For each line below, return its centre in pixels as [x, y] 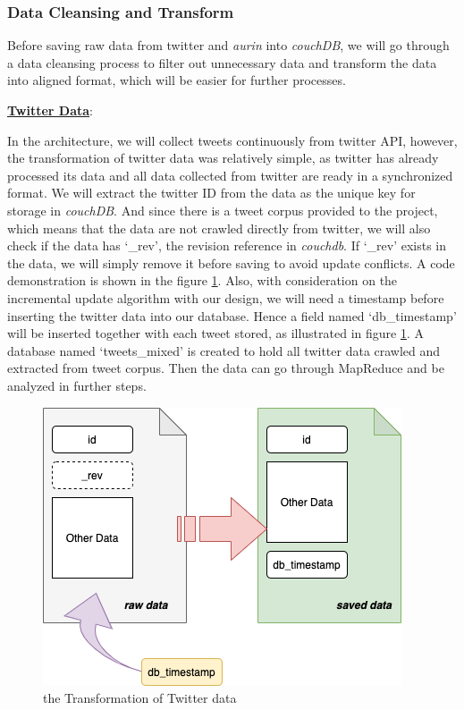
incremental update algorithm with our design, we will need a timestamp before [226, 297]
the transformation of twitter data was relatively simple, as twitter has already [223, 158]
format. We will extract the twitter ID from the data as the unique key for [211, 193]
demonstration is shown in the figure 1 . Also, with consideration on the [202, 280]
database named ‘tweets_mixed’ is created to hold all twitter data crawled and [224, 350]
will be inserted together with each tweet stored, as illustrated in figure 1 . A [215, 333]
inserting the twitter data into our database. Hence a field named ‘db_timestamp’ [232, 315]
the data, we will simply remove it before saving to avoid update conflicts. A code [231, 262]
